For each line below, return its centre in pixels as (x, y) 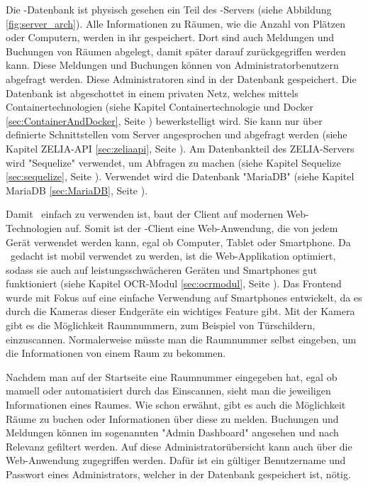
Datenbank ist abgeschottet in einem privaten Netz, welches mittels (152, 93)
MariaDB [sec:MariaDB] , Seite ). (77, 190)
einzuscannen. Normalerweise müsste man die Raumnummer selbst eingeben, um (181, 339)
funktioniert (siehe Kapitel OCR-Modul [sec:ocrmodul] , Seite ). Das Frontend (174, 283)
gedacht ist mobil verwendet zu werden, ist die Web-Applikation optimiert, (173, 256)
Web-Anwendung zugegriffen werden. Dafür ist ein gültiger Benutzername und (176, 460)
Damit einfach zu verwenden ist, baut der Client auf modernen (145, 214)
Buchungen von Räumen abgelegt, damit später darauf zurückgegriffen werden (176, 51)
